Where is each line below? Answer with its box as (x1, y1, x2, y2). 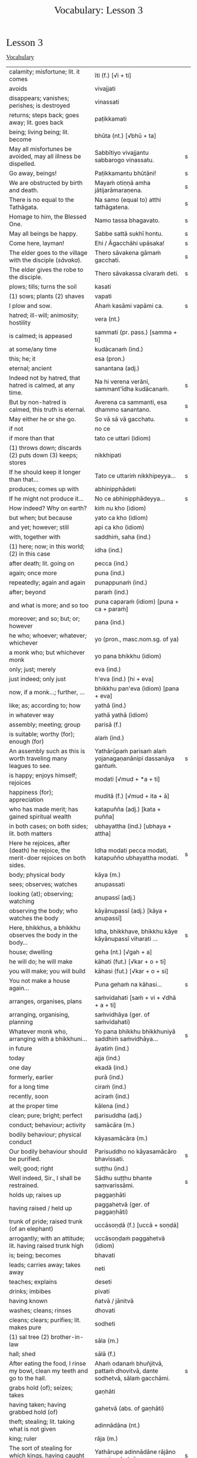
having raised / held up (9, 1204, 72, 1212)
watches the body (9, 914, 59, 922)
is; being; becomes (9, 1251, 62, 1259)
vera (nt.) (94, 315, 120, 323)
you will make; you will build (9, 967, 86, 975)
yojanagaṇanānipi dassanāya (94, 754, 175, 763)
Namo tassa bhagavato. (94, 216, 160, 224)
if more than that (9, 434, 55, 442)
